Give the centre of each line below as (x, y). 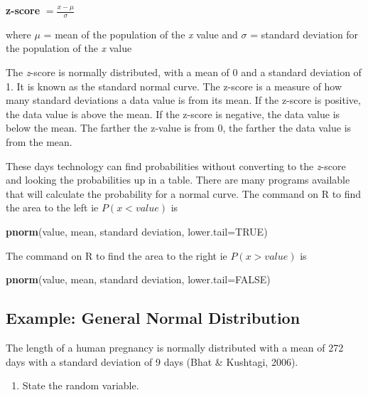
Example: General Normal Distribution (153, 318)
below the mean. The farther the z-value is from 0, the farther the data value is (179, 128)
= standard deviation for (304, 34)
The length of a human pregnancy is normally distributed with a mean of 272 (175, 347)
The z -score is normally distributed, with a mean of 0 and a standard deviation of (184, 72)
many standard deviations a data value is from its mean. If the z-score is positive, (183, 100)
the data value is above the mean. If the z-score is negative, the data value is (173, 114)
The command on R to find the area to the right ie (117, 255)
